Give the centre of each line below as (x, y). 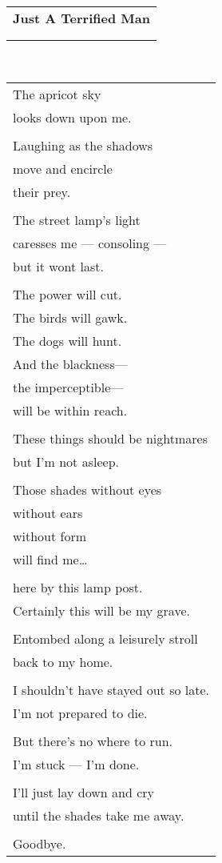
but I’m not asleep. (66, 461)
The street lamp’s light (77, 219)
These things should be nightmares (110, 438)
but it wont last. (58, 266)
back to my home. (63, 661)
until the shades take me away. (99, 815)
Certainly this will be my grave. (101, 610)
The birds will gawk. (70, 317)
